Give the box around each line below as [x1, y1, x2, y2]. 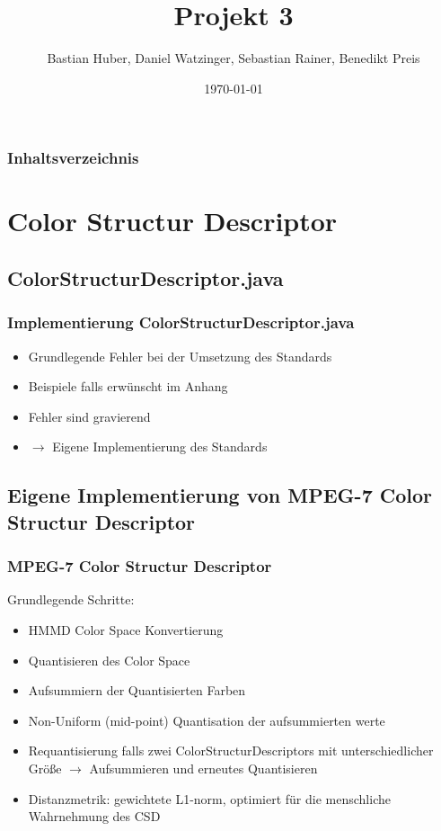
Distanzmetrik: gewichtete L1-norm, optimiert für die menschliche [28, 789, 391, 808]
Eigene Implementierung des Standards [52, 437, 268, 456]
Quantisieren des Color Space [28, 650, 190, 669]
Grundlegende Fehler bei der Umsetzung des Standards [28, 346, 332, 365]
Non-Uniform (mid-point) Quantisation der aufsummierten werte [28, 710, 385, 729]
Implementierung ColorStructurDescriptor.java [7, 311, 355, 334]
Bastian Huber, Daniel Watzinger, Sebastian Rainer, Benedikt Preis [47, 49, 420, 67]
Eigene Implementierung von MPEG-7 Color [7, 481, 433, 509]
